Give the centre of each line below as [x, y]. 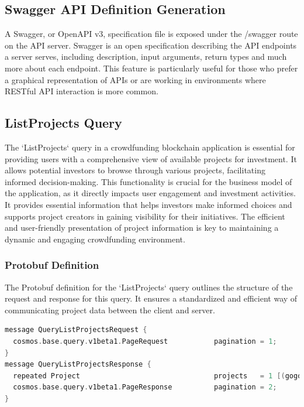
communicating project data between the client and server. [110, 309]
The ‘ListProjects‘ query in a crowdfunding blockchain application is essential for [150, 147]
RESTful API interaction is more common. [82, 91]
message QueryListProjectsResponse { [78, 365]
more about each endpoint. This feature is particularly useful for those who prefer [151, 68]
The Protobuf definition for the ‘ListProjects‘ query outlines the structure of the [149, 287]
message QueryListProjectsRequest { [76, 330]
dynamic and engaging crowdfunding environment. [95, 239]
